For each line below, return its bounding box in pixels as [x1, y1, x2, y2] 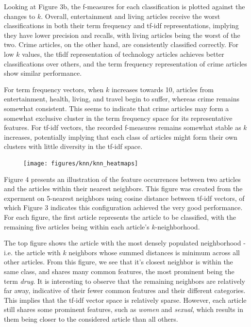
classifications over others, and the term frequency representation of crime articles [4, 58, 247, 68]
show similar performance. [4, 68, 82, 78]
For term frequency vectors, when [4, 84, 104, 94]
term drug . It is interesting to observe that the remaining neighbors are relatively [4, 276, 245, 286]
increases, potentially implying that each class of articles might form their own [4, 131, 237, 142]
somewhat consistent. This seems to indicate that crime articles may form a [4, 103, 229, 113]
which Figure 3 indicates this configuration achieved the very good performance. [4, 202, 243, 213]
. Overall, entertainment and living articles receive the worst [41, 11, 220, 21]
